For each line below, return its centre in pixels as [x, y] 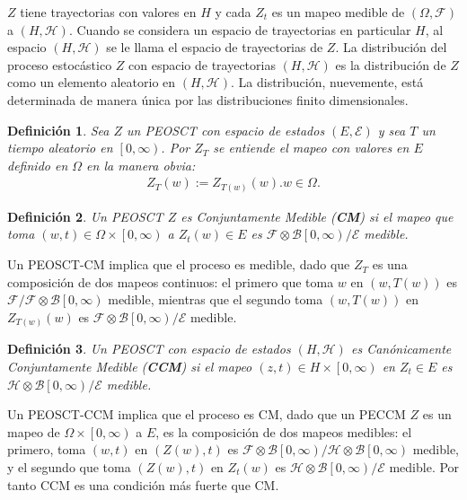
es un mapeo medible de [338, 12]
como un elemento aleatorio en [92, 82]
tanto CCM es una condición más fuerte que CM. [143, 484]
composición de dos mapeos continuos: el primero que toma [171, 281]
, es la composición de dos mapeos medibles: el [284, 431]
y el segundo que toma [69, 466]
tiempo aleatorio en [60, 148]
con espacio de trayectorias [202, 64]
